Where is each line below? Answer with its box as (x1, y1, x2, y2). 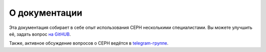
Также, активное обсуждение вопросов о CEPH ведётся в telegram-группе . (9, 40, 168, 46)
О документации (9, 7, 82, 18)
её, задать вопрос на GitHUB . (9, 31, 71, 37)
